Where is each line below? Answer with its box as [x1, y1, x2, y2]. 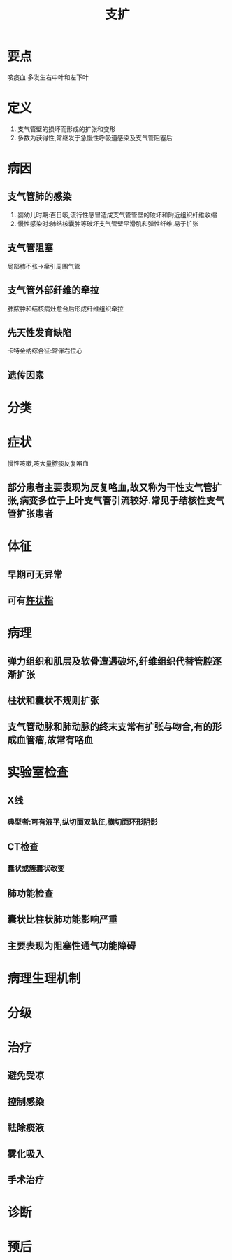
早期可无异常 [7, 569, 63, 581]
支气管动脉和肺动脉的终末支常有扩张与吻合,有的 [7, 720, 213, 733]
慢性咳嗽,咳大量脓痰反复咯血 [7, 459, 89, 467]
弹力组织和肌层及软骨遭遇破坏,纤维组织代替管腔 [7, 655, 213, 667]
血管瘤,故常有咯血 [16, 733, 94, 745]
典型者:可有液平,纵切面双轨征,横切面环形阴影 [7, 818, 158, 827]
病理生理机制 [7, 970, 82, 986]
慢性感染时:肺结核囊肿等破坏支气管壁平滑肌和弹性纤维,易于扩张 [17, 219, 199, 228]
